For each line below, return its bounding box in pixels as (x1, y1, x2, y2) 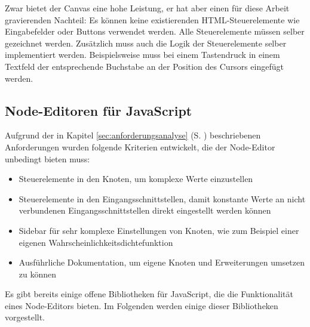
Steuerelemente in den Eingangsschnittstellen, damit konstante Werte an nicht (19, 192, 306, 205)
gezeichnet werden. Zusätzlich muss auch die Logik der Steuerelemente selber (5, 36, 287, 49)
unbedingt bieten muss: (5, 152, 90, 165)
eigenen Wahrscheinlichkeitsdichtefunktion (19, 236, 173, 248)
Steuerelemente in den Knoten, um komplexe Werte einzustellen (19, 172, 253, 185)
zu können (19, 267, 57, 280)
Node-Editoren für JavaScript (5, 101, 192, 119)
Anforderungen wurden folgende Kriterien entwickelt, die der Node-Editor (5, 140, 275, 153)
